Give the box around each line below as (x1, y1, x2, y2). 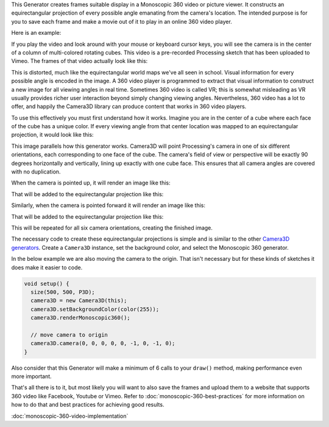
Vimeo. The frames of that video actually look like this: (11, 57, 148, 65)
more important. (11, 373, 52, 380)
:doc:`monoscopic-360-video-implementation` (11, 412, 129, 420)
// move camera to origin (30, 331, 108, 338)
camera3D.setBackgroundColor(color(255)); (30, 305, 160, 313)
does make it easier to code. (11, 263, 83, 271)
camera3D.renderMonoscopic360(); (30, 315, 130, 321)
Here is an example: (11, 29, 62, 37)
